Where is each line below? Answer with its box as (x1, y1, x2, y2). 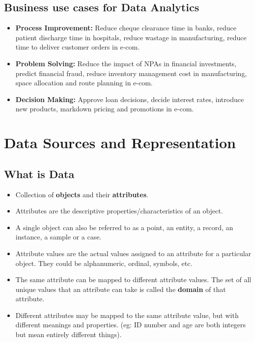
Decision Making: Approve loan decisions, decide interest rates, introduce (15, 94, 244, 104)
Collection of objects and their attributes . (15, 189, 148, 199)
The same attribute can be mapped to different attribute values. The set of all (15, 274, 252, 285)
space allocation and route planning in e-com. (15, 78, 153, 88)
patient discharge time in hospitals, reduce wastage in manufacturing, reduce (15, 32, 247, 42)
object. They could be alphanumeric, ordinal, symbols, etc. (15, 258, 193, 268)
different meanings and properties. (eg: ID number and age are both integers (15, 319, 246, 330)
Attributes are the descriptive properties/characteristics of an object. (15, 206, 223, 216)
